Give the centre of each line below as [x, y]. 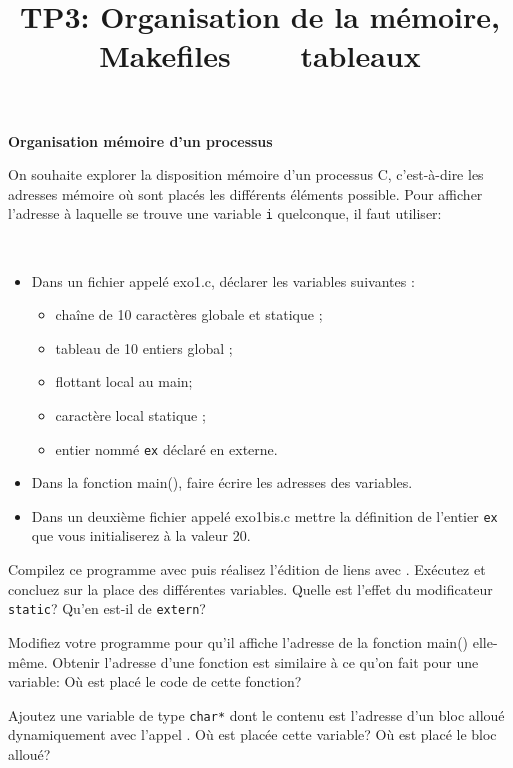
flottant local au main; [124, 381]
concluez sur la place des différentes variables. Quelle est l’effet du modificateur [250, 588]
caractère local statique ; [130, 414]
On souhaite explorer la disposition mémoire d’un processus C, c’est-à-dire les [246, 174]
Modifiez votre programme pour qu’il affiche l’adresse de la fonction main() [238, 641]
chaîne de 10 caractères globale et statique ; [189, 314]
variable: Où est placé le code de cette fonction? [155, 681]
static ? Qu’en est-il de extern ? [107, 608]
